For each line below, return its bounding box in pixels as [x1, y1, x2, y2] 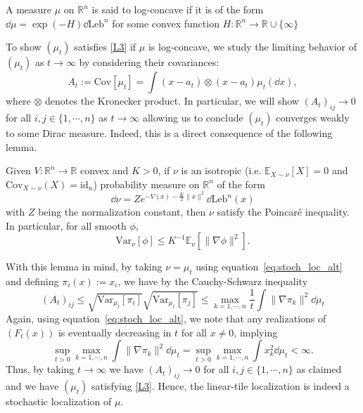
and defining [6, 273, 59, 288]
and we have [6, 379, 59, 393]
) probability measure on [93, 176, 200, 191]
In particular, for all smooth [6, 218, 127, 232]
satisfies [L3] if [74, 39, 136, 54]
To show [6, 39, 42, 54]
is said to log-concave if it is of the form [91, 2, 264, 16]
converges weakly [276, 110, 350, 124]
